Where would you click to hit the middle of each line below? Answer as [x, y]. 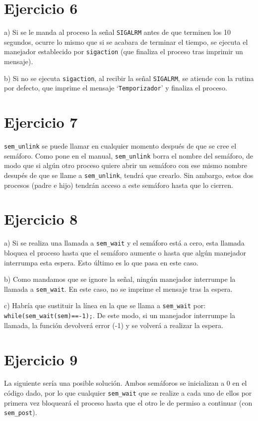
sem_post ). [21, 412]
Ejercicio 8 [41, 219]
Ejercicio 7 [41, 122]
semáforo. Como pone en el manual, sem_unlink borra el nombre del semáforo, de [129, 155]
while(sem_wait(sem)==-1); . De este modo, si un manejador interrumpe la [120, 315]
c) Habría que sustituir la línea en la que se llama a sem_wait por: [105, 305]
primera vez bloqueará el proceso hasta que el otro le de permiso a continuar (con [128, 402]
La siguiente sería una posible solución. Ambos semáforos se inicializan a [114, 383]
